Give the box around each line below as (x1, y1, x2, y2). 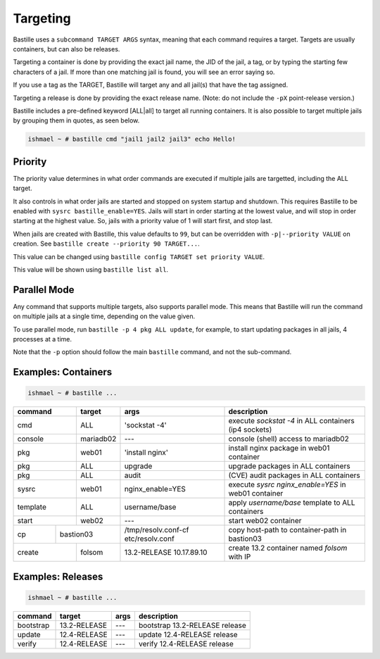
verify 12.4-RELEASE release (138, 639, 234, 648)
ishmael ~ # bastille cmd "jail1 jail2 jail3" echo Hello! (27, 135, 236, 144)
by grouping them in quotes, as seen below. (13, 116, 140, 125)
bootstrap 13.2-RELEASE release (138, 620, 246, 630)
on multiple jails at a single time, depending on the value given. (13, 312, 196, 320)
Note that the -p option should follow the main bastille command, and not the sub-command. (13, 348, 292, 356)
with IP (228, 552, 251, 562)
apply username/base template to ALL (228, 498, 355, 508)
